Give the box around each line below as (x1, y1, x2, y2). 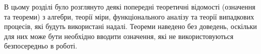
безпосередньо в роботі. (4, 40, 78, 51)
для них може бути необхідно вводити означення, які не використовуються (4, 30, 234, 41)
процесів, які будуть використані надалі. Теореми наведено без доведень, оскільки (4, 21, 257, 31)
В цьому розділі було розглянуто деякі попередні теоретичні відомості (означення (4, 1, 255, 11)
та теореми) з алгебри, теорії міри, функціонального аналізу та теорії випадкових (4, 11, 254, 21)
